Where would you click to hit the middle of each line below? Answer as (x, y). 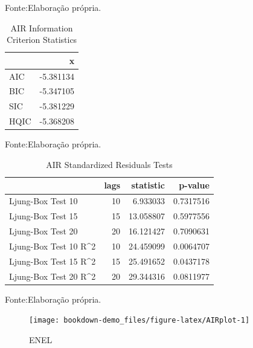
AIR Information (42, 27)
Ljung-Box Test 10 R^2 (53, 246)
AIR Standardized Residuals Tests (109, 164)
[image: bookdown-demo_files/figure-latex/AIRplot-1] (139, 321)
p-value (194, 185)
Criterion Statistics (42, 40)
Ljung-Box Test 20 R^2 (53, 276)
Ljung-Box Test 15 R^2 (53, 261)
